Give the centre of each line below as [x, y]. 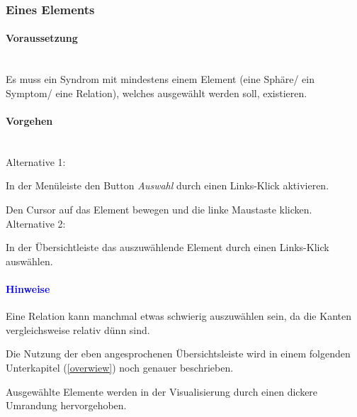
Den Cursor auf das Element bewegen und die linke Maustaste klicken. [159, 209]
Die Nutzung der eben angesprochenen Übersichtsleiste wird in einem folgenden [178, 354]
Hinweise [28, 288]
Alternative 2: [36, 223]
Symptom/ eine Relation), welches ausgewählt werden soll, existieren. [157, 93]
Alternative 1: [36, 161]
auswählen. [29, 261]
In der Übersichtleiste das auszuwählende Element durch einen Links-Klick [168, 247]
